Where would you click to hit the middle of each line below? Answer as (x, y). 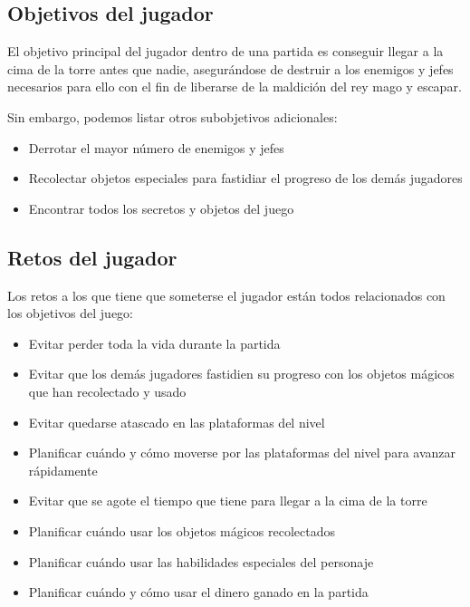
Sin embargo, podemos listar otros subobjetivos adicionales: (173, 116)
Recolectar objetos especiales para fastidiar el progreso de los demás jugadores (245, 178)
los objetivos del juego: (70, 313)
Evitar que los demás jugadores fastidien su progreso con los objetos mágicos (241, 374)
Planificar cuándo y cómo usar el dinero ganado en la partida (198, 592)
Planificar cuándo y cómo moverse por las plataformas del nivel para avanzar (242, 453)
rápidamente (63, 470)
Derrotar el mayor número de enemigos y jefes (156, 147)
